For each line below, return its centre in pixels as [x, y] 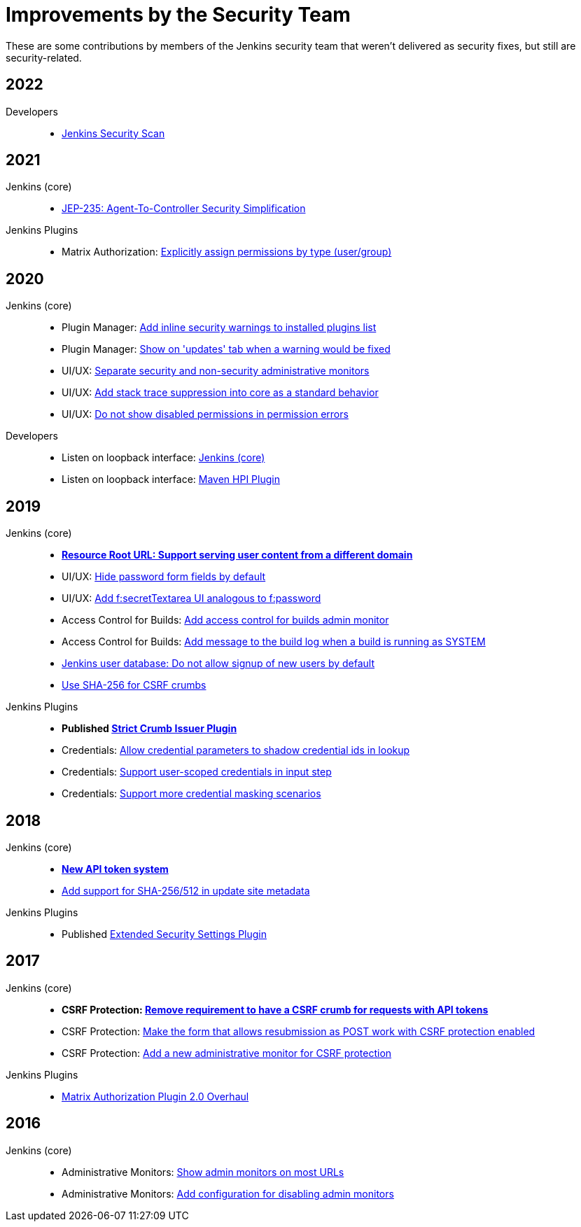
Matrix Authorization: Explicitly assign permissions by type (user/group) [227, 252]
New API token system [115, 869]
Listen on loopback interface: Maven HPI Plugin [171, 479]
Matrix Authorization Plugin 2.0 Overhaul [155, 1096]
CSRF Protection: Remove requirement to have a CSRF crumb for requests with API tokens [275, 1009]
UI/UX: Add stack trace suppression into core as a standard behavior [220, 393]
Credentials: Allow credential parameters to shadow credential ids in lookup [236, 750]
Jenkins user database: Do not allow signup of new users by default [218, 664]
